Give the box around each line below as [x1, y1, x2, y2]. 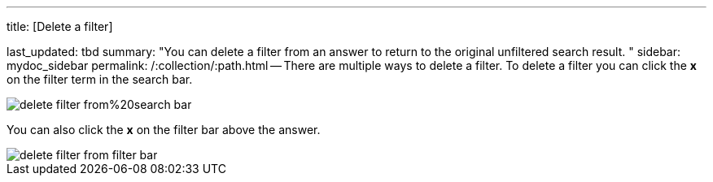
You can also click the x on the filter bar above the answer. [7, 123, 321, 136]
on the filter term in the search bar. [7, 72, 193, 86]
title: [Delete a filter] [7, 19, 113, 33]
